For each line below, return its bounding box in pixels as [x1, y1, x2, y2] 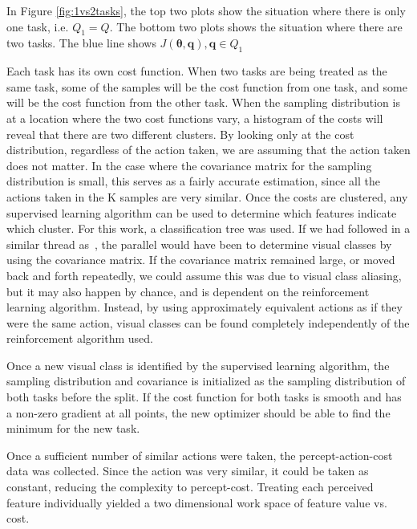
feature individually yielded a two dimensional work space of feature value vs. [6, 494, 387, 511]
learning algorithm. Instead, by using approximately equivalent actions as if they [6, 299, 403, 315]
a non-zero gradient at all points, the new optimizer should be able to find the [6, 404, 391, 421]
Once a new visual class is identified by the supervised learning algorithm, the [6, 356, 390, 373]
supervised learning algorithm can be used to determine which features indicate [6, 204, 397, 221]
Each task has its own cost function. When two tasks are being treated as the [6, 63, 387, 79]
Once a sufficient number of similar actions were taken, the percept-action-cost [6, 446, 393, 463]
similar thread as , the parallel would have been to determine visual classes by [6, 235, 392, 252]
